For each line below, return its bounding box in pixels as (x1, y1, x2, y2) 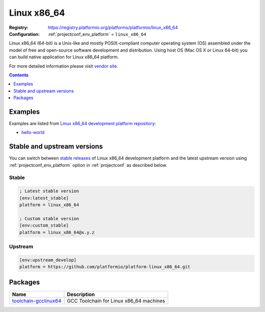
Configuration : (9, 31, 40, 37)
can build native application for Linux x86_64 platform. (9, 54, 119, 60)
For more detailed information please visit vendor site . (9, 63, 118, 69)
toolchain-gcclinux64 (12, 297, 61, 304)
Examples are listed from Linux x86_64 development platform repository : (9, 120, 156, 126)
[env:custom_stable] (19, 223, 69, 228)
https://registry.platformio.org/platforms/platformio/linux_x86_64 (48, 25, 178, 30)
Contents (9, 72, 29, 78)
